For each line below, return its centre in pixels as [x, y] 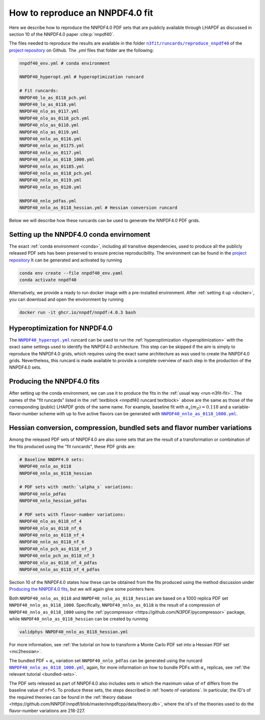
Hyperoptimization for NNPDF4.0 [61, 328]
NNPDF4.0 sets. [25, 367]
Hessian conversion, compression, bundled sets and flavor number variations [131, 428]
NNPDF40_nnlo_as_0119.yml [51, 180]
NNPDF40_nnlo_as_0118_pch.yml [56, 173]
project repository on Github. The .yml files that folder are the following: [81, 50]
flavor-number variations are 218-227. [47, 711]
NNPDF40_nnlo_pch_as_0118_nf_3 [57, 556]
